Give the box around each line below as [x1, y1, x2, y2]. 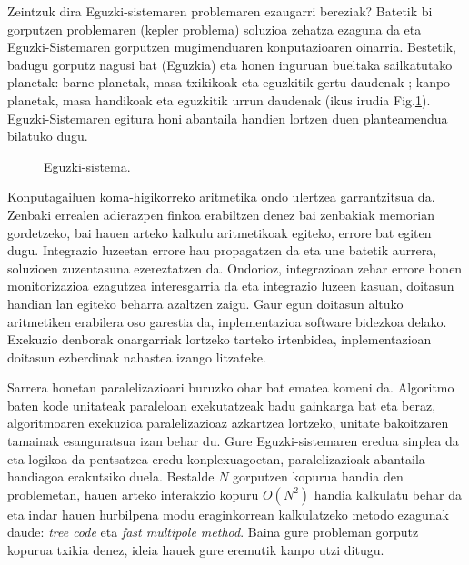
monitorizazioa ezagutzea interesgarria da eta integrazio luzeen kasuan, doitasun [7, 276, 454, 295]
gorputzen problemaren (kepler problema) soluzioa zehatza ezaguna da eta [7, 19, 422, 38]
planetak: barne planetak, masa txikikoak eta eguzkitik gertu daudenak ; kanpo [7, 73, 451, 92]
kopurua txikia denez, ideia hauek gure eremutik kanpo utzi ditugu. [7, 540, 384, 560]
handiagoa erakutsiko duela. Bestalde [7, 467, 215, 486]
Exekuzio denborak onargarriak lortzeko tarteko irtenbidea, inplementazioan [7, 330, 432, 349]
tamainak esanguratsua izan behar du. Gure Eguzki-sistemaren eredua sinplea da [7, 431, 459, 451]
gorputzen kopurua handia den [233, 467, 404, 486]
